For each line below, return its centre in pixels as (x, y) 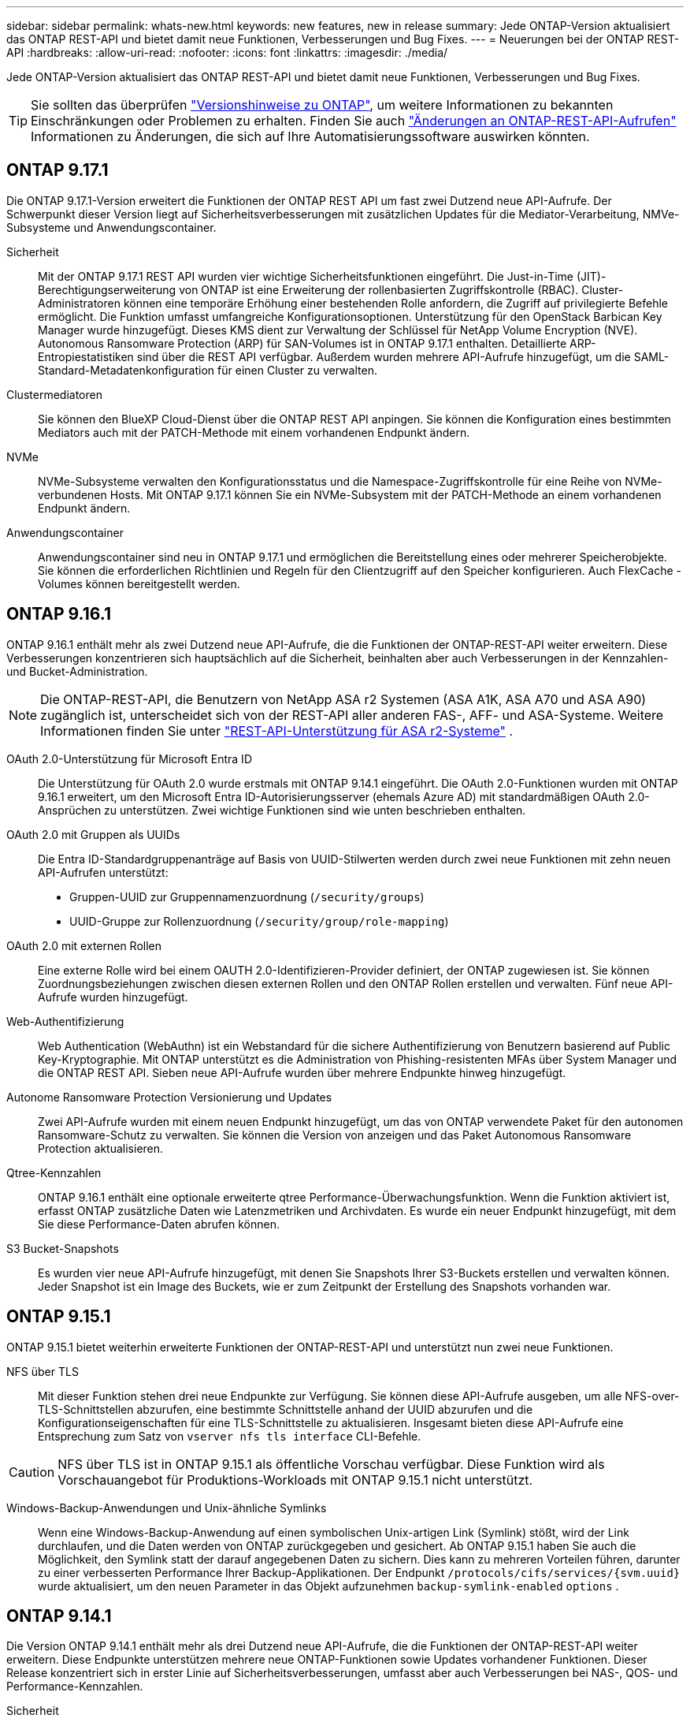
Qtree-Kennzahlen (54, 1172)
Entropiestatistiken (86, 356)
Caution (32, 1472)
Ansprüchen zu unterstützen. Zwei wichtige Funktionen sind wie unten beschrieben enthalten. (282, 810)
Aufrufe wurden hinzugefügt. (113, 997)
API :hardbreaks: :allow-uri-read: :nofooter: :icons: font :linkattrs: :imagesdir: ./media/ (227, 52)
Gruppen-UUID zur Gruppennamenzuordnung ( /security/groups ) (247, 896)
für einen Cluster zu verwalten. (297, 370)
